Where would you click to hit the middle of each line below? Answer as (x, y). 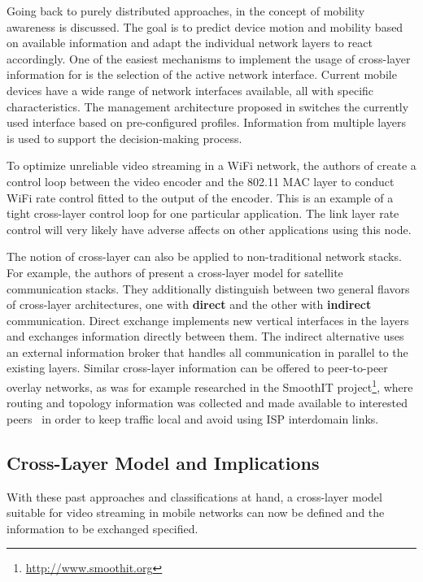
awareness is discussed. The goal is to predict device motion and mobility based (205, 26)
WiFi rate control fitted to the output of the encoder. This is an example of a (200, 197)
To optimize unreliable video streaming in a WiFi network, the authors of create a (211, 165)
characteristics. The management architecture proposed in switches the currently (208, 106)
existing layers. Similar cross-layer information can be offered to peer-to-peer (197, 368)
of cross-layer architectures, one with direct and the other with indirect (189, 304)
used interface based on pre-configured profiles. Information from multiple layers (206, 122)
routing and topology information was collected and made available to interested (207, 403)
